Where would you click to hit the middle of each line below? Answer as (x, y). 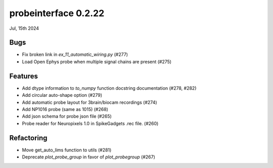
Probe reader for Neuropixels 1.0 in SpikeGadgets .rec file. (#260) (90, 123)
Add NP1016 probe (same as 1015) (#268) (65, 109)
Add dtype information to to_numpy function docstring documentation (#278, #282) (109, 88)
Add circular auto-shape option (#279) (62, 95)
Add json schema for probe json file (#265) (67, 117)
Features (24, 76)
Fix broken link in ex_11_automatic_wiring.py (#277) (75, 54)
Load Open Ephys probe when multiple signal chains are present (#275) (97, 62)
